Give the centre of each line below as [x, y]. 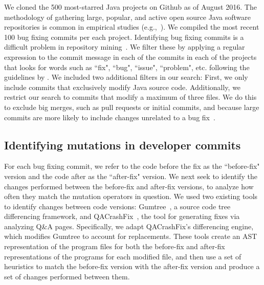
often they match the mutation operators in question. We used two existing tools [131, 196]
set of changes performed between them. [67, 276]
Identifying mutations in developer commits [123, 145]
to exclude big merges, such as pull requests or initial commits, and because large [132, 107]
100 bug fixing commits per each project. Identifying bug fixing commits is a [124, 37]
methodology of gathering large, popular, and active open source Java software [128, 17]
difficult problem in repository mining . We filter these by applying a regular [125, 47]
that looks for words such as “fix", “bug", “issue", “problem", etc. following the [127, 67]
